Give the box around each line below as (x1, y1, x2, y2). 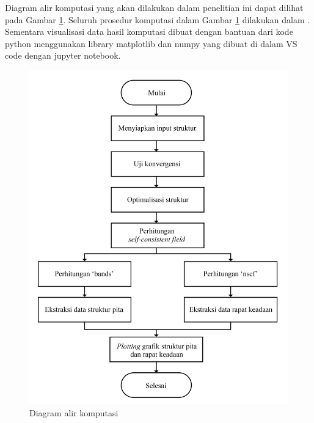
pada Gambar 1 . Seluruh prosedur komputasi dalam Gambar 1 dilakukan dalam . (5, 13, 310, 26)
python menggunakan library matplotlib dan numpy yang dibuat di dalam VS (5, 37, 298, 50)
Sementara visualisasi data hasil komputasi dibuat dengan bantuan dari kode (5, 25, 293, 38)
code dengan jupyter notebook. (5, 49, 121, 62)
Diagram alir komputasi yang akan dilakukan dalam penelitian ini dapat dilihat (5, 1, 304, 13)
